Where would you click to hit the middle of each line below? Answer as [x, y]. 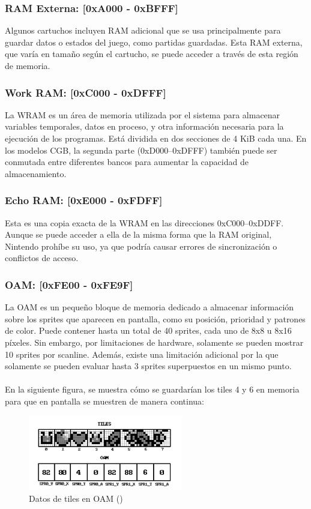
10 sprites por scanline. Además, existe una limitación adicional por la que [142, 354]
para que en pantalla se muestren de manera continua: [104, 401]
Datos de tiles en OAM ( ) [76, 498]
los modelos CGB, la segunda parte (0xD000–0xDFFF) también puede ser [141, 150]
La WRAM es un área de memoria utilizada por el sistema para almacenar [143, 114]
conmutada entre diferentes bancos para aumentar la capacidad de [127, 162]
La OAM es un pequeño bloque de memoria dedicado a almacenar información [149, 307]
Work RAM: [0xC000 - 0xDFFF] [86, 92]
